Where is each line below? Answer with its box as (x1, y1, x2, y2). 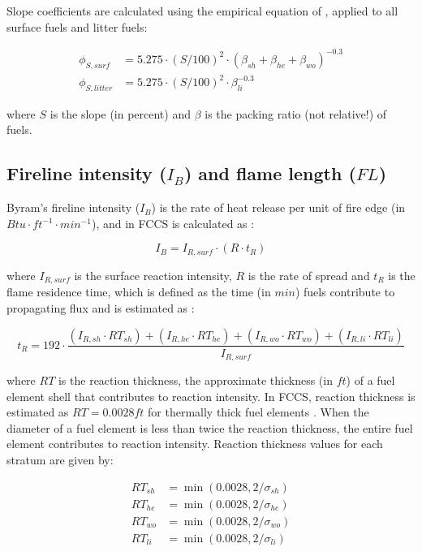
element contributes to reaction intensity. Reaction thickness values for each (6, 435, 383, 452)
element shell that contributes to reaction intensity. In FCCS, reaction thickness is (6, 387, 416, 404)
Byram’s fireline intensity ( (6, 199, 140, 216)
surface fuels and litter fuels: (6, 18, 148, 35)
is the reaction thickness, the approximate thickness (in (58, 372, 333, 388)
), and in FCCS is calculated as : (91, 214, 255, 231)
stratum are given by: (6, 451, 114, 468)
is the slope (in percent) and (50, 105, 191, 122)
